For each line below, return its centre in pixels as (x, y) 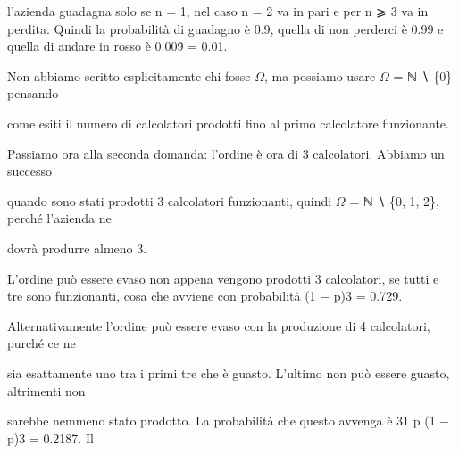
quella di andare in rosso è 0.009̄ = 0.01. (117, 46)
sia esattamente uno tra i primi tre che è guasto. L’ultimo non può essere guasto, (229, 372)
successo (29, 171)
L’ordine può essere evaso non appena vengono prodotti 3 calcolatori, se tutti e (223, 278)
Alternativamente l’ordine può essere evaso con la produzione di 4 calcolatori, (219, 325)
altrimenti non (46, 390)
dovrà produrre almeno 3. (77, 248)
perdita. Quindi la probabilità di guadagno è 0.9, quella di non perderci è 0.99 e (225, 28)
